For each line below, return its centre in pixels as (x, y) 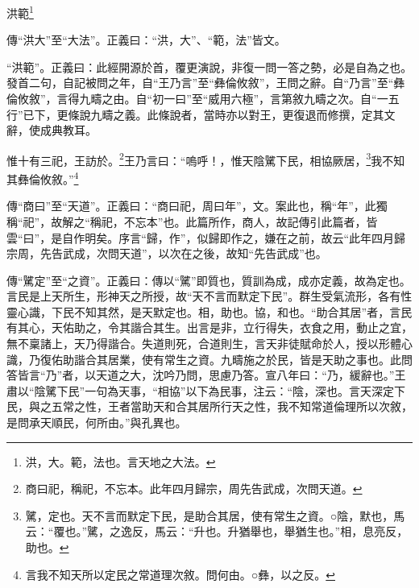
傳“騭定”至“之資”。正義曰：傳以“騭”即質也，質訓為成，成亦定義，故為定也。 (209, 280)
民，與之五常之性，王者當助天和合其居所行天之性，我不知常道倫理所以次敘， (209, 406)
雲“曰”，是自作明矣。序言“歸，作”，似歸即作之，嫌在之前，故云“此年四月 (201, 237)
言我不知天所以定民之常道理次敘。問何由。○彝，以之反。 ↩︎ (180, 574)
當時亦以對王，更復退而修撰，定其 (294, 114)
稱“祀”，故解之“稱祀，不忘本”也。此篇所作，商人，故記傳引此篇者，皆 (192, 221)
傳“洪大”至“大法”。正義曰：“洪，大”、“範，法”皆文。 (146, 40)
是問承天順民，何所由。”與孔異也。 (97, 422)
